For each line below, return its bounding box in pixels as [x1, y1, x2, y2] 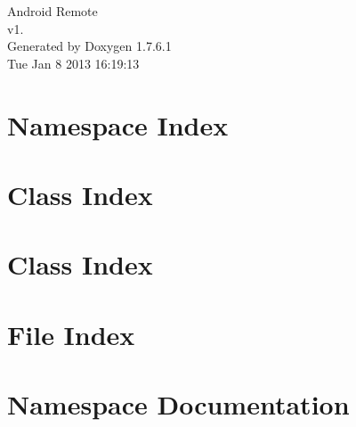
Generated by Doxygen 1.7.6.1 [7, 37, 172, 55]
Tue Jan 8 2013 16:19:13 [7, 53, 140, 72]
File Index [7, 316, 135, 352]
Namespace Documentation [7, 386, 350, 423]
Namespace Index [7, 106, 229, 143]
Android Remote [7, 2, 98, 20]
